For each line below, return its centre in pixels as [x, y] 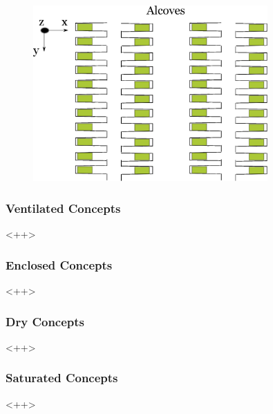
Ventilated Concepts [63, 208]
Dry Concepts [45, 321]
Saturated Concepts [62, 378]
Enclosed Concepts [59, 264]
